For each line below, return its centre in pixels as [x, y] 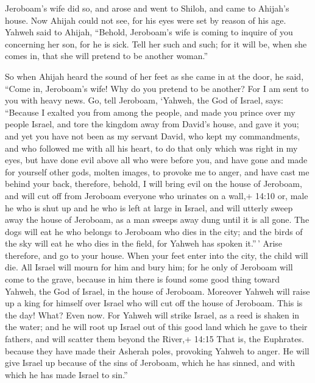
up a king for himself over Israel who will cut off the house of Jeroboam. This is [154, 303]
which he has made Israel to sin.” [66, 374]
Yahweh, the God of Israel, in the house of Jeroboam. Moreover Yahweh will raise [157, 291]
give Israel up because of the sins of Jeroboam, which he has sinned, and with [150, 363]
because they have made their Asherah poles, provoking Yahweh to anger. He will [157, 350]
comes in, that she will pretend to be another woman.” [107, 56]
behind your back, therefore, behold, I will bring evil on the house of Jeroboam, [154, 184]
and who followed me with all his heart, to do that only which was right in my [151, 148]
